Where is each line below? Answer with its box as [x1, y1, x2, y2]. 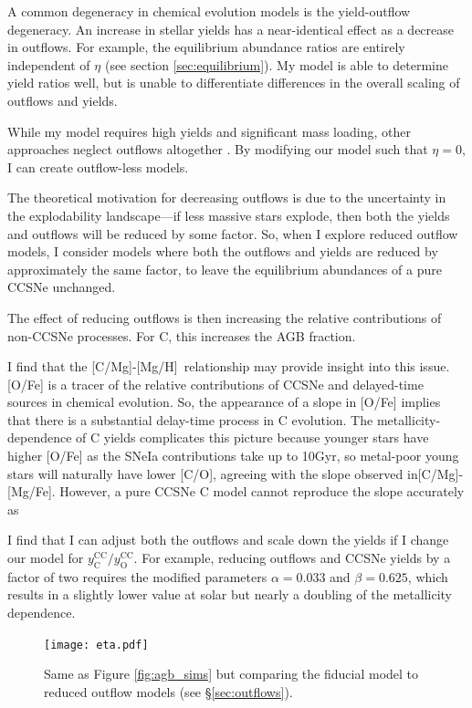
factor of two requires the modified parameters [7, 567, 267, 586]
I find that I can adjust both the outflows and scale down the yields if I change [7, 530, 449, 549]
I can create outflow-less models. [7, 157, 189, 176]
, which [407, 567, 448, 586]
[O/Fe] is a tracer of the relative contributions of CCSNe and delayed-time [7, 374, 424, 393]
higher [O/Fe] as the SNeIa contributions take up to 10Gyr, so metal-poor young [7, 446, 459, 465]
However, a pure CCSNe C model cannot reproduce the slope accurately [59, 482, 465, 501]
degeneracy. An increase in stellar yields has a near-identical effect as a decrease [7, 19, 455, 38]
